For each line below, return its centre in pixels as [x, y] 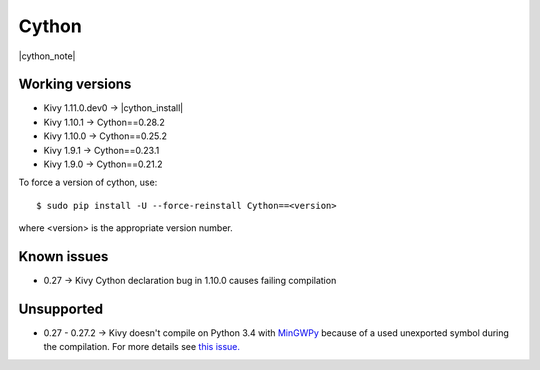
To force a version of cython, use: [88, 182]
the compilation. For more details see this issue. [141, 347]
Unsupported [61, 308]
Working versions [75, 84]
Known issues [63, 256]
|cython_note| [47, 56]
